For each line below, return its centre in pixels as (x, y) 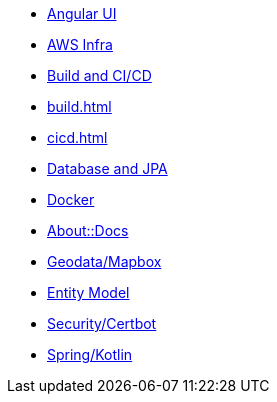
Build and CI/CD (99, 75)
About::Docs (88, 230)
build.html (79, 106)
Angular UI (82, 13)
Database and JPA (107, 168)
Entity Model (88, 292)
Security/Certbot (102, 323)
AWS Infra (80, 44)
